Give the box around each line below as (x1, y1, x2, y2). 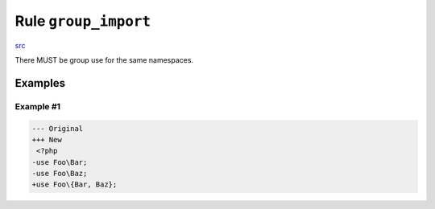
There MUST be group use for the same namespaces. (14, 55, 193, 64)
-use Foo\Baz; (31, 169, 88, 178)
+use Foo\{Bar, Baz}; (31, 180, 118, 189)
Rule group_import (14, 12, 151, 30)
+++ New (31, 135, 62, 144)
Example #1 (14, 100, 60, 112)
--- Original (31, 124, 84, 133)
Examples (14, 76, 66, 90)
